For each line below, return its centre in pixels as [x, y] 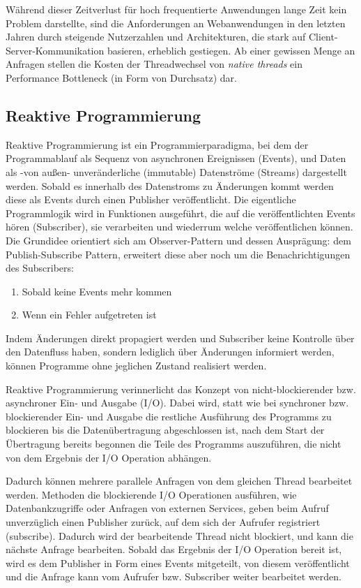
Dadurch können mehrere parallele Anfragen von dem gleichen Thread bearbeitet [179, 481]
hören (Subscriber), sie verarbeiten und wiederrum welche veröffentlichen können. [179, 227]
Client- [323, 37]
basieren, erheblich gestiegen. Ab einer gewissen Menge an [231, 50]
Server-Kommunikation [55, 50]
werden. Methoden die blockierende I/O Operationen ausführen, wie [151, 494]
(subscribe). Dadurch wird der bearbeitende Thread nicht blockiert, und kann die [179, 535]
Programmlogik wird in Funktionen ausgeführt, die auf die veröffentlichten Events [180, 213]
